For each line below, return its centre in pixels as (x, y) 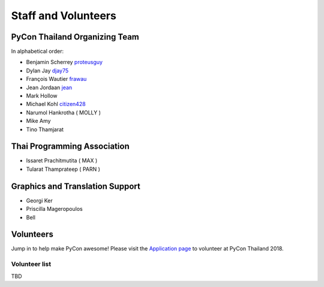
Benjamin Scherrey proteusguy (64, 62)
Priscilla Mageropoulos (55, 209)
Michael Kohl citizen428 (56, 104)
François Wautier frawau (56, 79)
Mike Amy (38, 121)
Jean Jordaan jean (49, 87)
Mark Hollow (42, 96)
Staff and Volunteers (64, 16)
